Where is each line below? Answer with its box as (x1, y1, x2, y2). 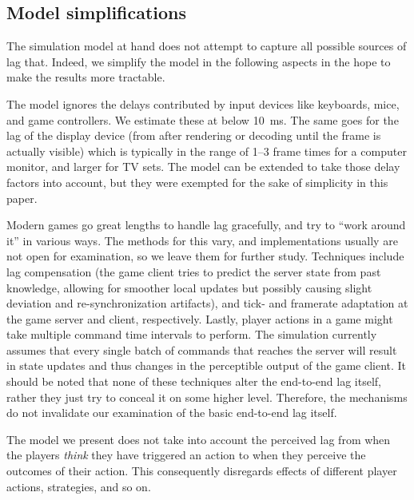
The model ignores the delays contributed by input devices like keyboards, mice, (6, 95, 400, 112)
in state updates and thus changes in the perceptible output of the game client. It (6, 357, 407, 374)
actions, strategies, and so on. (6, 478, 151, 494)
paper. (6, 189, 38, 206)
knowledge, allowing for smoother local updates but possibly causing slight (6, 279, 372, 296)
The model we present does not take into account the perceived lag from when (6, 431, 391, 447)
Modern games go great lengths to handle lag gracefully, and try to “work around (6, 216, 406, 233)
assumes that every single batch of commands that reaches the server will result (6, 341, 397, 358)
